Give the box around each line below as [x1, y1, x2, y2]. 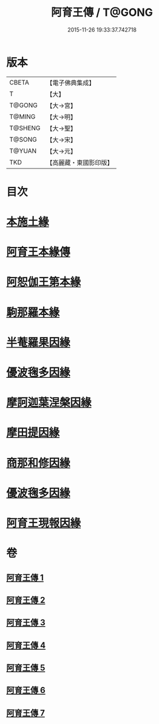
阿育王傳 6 [6, 685, 46, 695]
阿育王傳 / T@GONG [50, 5, 154, 19]
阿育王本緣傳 [6, 245, 71, 259]
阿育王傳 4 [6, 640, 46, 650]
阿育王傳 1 [6, 573, 44, 583]
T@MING [9, 112, 36, 120]
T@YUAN [9, 147, 37, 155]
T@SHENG [9, 124, 41, 132]
